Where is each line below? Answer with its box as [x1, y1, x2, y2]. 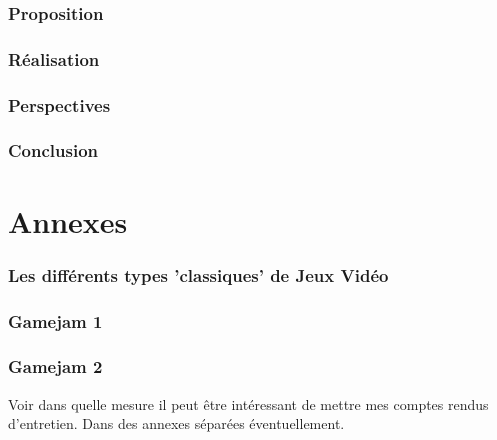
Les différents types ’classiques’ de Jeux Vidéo [8, 262, 389, 287]
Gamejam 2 [8, 354, 103, 379]
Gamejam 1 [8, 308, 103, 333]
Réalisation [8, 46, 100, 71]
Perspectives [8, 92, 111, 117]
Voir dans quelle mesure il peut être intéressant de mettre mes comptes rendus [8, 393, 489, 414]
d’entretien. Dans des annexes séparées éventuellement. [8, 413, 345, 434]
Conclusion [8, 138, 98, 163]
